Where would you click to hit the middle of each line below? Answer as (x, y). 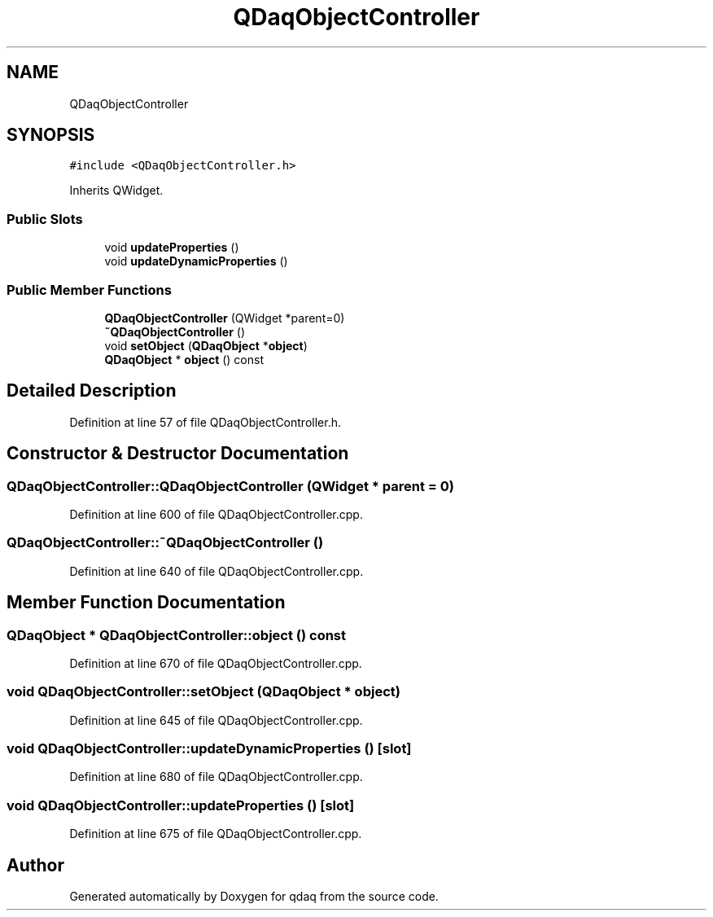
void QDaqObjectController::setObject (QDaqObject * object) (203, 692)
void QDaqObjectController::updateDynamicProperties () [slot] (209, 749)
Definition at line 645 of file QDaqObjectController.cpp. (216, 720)
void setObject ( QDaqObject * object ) (206, 345)
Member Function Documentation (146, 603)
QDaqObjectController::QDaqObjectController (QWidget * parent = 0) (231, 486)
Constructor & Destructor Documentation (178, 454)
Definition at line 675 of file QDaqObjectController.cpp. (216, 834)
